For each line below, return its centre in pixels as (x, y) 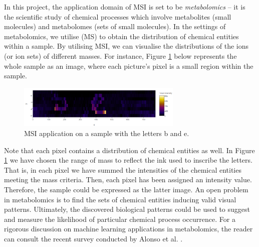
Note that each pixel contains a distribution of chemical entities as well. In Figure (129, 150)
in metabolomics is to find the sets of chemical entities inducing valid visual (120, 199)
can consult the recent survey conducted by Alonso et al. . (93, 239)
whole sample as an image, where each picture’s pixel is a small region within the (129, 66)
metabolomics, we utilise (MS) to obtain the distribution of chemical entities (121, 36)
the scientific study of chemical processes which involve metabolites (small (118, 16)
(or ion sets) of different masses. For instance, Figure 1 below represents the (120, 55)
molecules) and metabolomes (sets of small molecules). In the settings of (115, 26)
